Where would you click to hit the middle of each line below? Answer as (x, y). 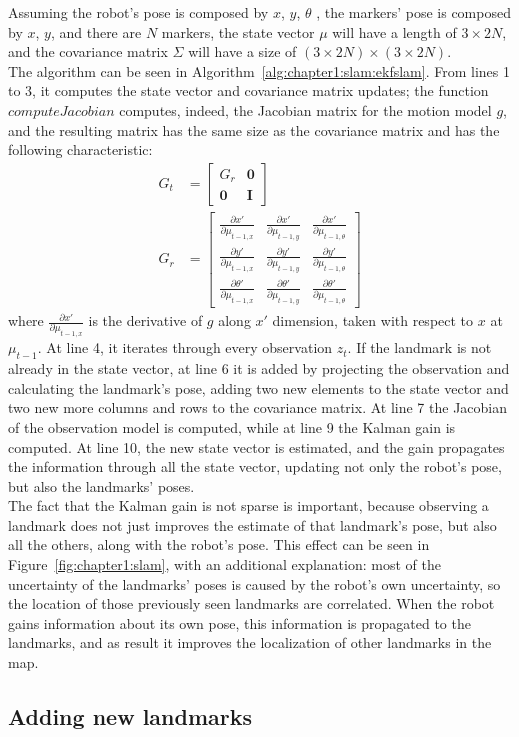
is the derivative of (145, 320)
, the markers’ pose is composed (413, 12)
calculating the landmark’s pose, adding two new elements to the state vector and (258, 387)
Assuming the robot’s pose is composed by (138, 12)
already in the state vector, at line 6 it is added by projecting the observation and (259, 368)
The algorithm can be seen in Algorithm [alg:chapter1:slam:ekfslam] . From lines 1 (259, 70)
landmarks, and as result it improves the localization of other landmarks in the (250, 642)
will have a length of (394, 31)
